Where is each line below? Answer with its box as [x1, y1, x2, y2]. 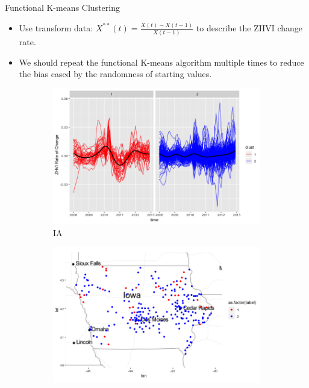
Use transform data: [19, 21, 93, 34]
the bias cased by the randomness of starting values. [19, 67, 212, 80]
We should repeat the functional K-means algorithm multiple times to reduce [19, 55, 304, 68]
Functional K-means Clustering [5, 1, 120, 13]
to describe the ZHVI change [196, 21, 303, 34]
